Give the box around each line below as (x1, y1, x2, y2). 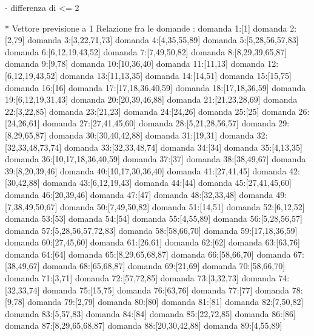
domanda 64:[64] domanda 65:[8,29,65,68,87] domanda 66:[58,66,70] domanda (5, 247, 291, 260)
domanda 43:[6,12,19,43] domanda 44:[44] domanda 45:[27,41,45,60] (42, 176, 292, 189)
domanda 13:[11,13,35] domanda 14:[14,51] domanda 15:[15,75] (60, 69, 292, 81)
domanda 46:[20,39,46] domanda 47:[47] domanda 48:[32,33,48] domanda (5, 188, 273, 201)
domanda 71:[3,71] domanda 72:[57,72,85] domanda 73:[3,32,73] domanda (5, 272, 276, 284)
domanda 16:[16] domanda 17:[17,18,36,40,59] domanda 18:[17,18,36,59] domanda (5, 81, 306, 94)
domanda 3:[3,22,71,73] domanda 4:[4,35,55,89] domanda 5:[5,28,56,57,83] (27, 33, 299, 46)
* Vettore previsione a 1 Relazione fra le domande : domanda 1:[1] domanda (5, 21, 287, 34)
